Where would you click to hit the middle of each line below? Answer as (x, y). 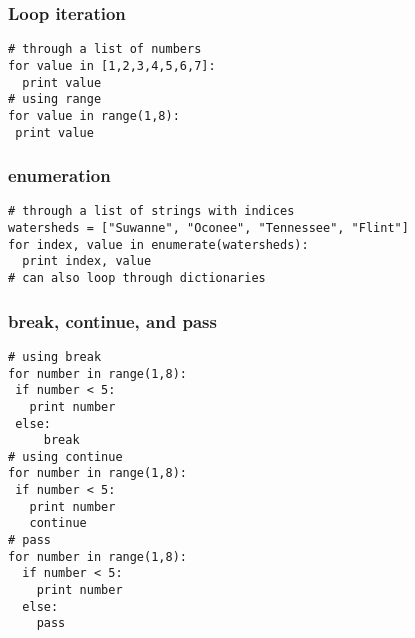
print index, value (87, 261)
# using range (55, 99)
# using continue (65, 456)
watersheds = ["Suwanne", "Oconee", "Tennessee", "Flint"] (208, 228)
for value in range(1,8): (94, 115)
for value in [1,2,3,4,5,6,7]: (112, 65)
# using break (55, 356)
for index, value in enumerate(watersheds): (158, 244)
